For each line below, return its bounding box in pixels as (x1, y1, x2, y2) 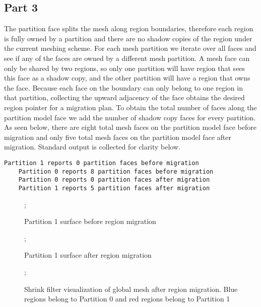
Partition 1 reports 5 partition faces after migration (18, 184, 210, 192)
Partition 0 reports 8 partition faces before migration (18, 168, 214, 175)
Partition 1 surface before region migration (24, 216, 156, 226)
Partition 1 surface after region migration (24, 250, 152, 260)
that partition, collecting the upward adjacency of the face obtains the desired (4, 92, 245, 103)
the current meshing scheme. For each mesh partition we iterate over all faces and (4, 43, 256, 53)
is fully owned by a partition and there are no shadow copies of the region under (4, 33, 252, 43)
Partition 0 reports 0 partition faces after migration (18, 176, 210, 184)
